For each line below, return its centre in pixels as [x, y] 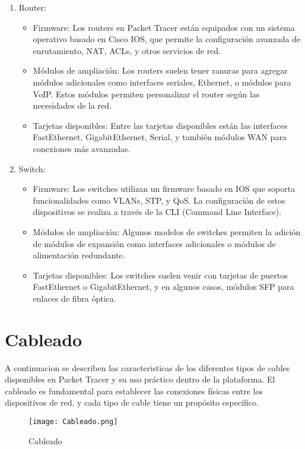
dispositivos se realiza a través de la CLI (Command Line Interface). [157, 212]
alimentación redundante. [79, 255]
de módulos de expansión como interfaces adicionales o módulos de [154, 243]
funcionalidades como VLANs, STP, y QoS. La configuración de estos [159, 200]
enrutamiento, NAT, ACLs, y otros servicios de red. [127, 50]
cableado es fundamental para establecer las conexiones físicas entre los [134, 390]
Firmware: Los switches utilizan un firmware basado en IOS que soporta [164, 189]
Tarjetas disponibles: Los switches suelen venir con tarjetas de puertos [160, 275]
